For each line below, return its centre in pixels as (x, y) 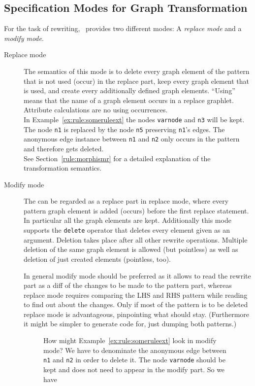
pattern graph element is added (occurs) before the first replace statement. (136, 210)
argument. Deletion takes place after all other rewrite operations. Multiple (136, 239)
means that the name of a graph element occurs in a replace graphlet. (129, 100)
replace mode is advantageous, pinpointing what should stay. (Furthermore (137, 314)
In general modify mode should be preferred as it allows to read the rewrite (137, 275)
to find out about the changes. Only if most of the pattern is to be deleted (136, 304)
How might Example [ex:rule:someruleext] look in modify (130, 340)
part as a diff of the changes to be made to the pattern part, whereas (128, 285)
